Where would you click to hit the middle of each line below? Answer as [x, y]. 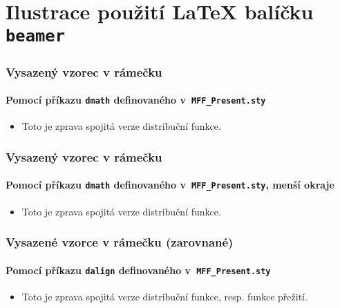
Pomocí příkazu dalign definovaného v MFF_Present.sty [138, 270]
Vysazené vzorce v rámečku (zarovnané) [120, 242]
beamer [35, 36]
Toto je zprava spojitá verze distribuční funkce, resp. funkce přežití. [164, 296]
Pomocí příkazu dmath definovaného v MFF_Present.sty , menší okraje [170, 185]
